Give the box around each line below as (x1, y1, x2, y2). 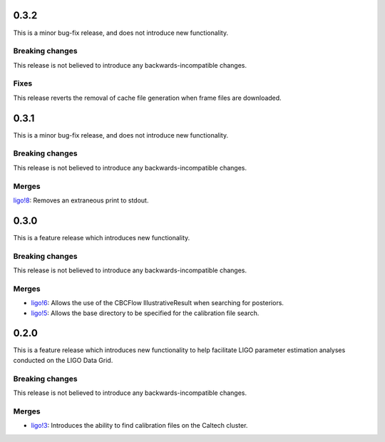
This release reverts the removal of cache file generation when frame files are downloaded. (13, 93, 282, 102)
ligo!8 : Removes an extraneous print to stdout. (13, 196, 149, 205)
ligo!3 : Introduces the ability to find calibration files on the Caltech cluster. (31, 421, 248, 430)
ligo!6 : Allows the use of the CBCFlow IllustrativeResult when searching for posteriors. (31, 299, 284, 307)
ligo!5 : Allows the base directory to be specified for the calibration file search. (31, 309, 260, 317)
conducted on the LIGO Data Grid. (13, 356, 113, 364)
